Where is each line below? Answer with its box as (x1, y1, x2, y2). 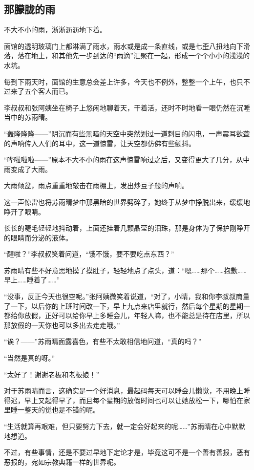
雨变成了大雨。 (4, 164, 52, 174)
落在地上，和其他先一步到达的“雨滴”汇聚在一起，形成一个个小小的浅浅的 (17, 50, 250, 61)
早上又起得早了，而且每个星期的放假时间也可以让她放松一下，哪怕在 (24, 395, 243, 405)
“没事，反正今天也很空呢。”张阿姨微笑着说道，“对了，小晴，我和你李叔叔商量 (4, 291, 250, 301)
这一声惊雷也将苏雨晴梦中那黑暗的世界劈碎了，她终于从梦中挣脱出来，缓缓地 (4, 196, 250, 207)
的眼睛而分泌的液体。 (4, 232, 72, 242)
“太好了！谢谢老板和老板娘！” (4, 369, 100, 379)
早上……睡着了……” (4, 275, 60, 285)
